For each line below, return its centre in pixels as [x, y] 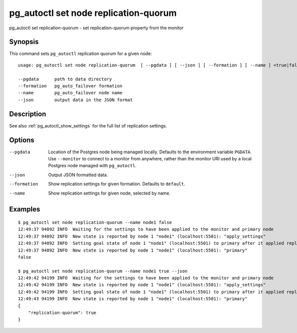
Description [28, 114]
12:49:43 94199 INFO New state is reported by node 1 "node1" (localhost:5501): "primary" [133, 299]
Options [22, 140]
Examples [25, 209]
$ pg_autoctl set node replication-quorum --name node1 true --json [103, 271]
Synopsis [24, 42]
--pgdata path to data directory [65, 79]
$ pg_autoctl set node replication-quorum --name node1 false [95, 222]
